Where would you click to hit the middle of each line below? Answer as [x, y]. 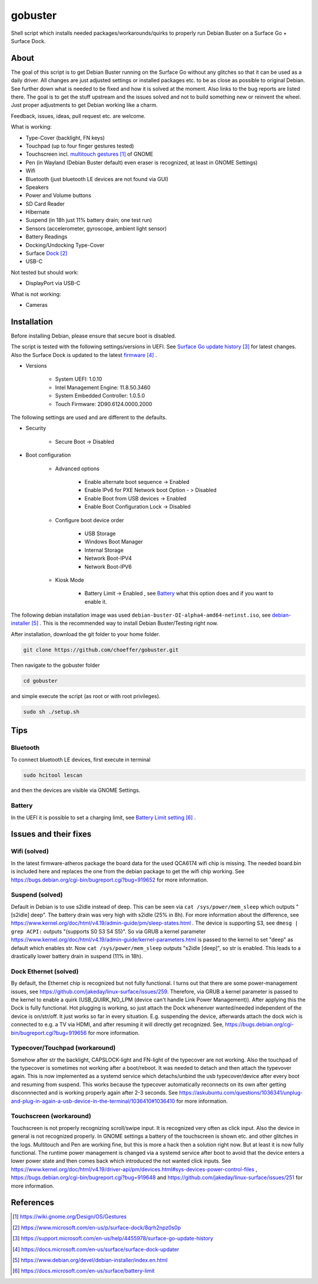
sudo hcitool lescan [53, 775]
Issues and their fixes [51, 834]
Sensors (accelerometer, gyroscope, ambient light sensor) [96, 228]
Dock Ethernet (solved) [45, 971]
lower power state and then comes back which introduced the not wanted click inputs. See [121, 1161]
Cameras [37, 305]
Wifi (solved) [30, 851]
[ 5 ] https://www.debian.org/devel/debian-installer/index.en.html [90, 1260]
